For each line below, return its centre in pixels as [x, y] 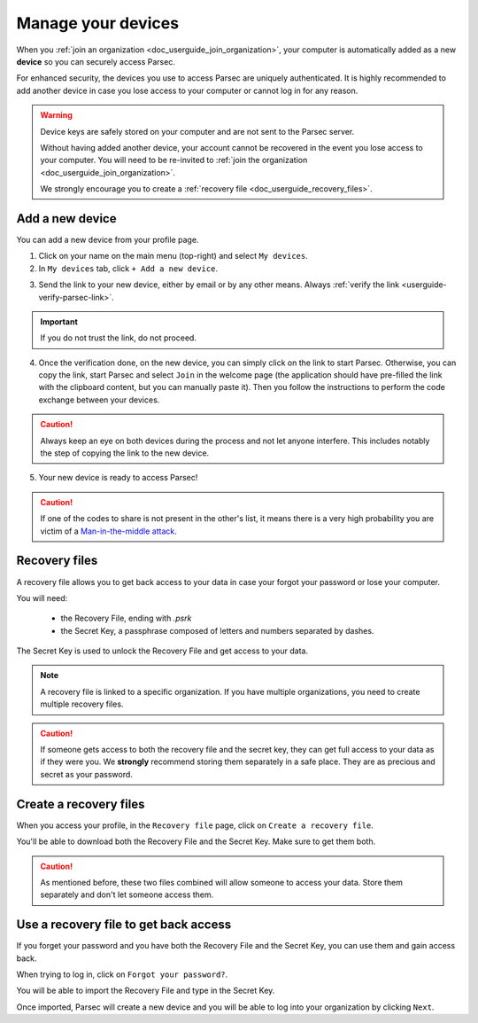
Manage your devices [98, 23]
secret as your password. [86, 774]
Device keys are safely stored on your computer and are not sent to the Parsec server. [197, 131]
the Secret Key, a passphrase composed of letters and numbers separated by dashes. [217, 630]
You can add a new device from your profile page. [108, 239]
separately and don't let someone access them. [127, 894]
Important [59, 321]
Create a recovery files [81, 804]
